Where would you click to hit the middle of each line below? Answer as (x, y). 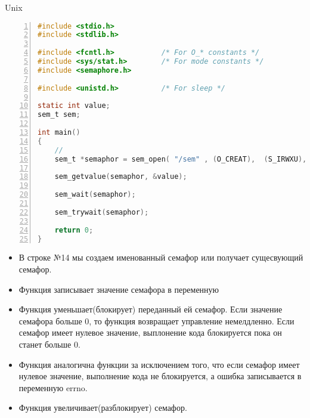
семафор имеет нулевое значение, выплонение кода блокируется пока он (150, 332)
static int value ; (74, 106)
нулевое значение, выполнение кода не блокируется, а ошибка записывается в (160, 376)
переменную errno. (53, 387)
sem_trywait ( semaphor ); (102, 212)
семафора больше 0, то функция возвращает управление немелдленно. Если (156, 321)
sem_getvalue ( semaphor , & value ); (121, 177)
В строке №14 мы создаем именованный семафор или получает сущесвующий (161, 257)
